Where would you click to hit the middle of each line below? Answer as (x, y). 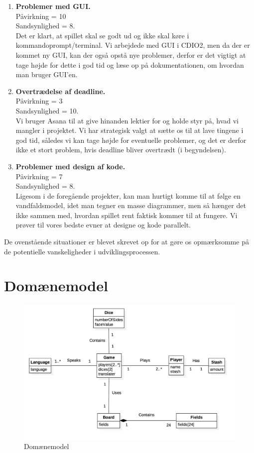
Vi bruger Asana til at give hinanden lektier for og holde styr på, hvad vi (127, 120)
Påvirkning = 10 (41, 16)
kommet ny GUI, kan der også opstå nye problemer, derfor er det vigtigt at (131, 55)
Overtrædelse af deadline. (61, 91)
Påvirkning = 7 (39, 176)
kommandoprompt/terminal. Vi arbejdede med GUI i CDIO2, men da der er (133, 45)
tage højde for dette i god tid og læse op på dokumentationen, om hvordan (130, 64)
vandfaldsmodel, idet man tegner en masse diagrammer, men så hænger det (131, 205)
